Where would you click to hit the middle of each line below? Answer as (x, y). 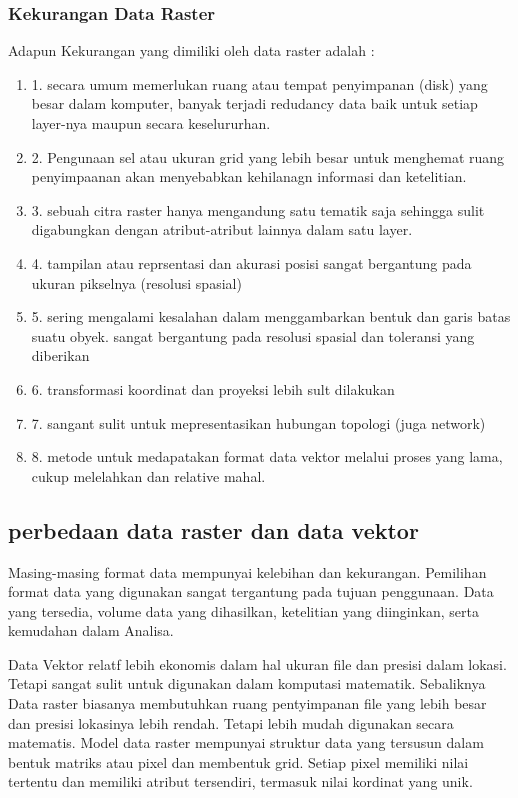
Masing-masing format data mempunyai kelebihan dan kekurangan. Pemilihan (247, 571)
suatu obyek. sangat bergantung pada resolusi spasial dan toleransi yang (253, 335)
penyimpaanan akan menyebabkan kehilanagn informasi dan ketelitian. (249, 176)
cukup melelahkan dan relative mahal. (148, 475)
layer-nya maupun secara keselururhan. (151, 123)
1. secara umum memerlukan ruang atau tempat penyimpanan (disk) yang (259, 83)
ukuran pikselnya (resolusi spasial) (136, 282)
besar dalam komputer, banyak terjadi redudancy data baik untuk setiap (254, 103)
